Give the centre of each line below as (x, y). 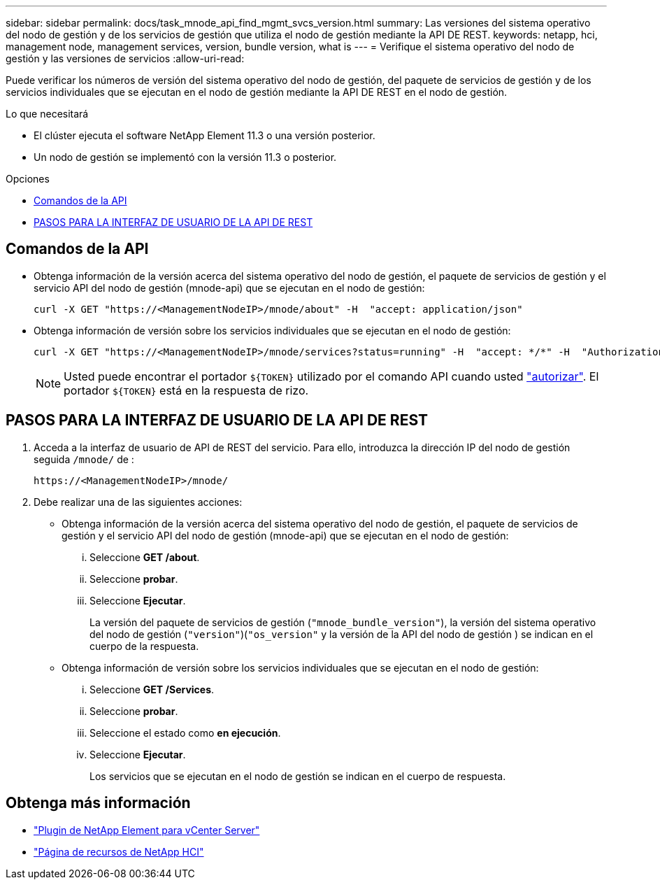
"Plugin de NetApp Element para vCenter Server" (147, 830)
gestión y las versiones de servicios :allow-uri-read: (125, 58)
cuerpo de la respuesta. (144, 646)
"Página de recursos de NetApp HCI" (119, 851)
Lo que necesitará (47, 114)
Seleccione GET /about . (145, 557)
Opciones (28, 179)
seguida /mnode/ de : (84, 459)
